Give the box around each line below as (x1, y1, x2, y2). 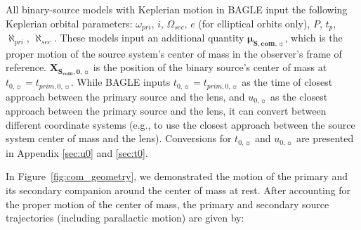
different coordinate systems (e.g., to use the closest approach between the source (6, 117, 355, 132)
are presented (296, 131, 354, 146)
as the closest (270, 89, 328, 103)
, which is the (284, 30, 343, 45)
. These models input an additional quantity (53, 30, 244, 45)
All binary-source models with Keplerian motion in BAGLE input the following (6, 2, 348, 16)
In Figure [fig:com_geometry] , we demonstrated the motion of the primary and (6, 169, 348, 184)
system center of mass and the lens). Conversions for (6, 131, 232, 146)
